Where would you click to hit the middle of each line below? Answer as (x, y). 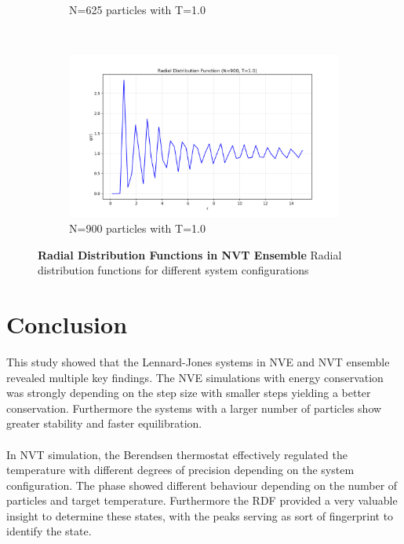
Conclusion (67, 324)
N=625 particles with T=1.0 (137, 9)
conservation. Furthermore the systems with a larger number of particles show (194, 408)
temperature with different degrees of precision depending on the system (180, 470)
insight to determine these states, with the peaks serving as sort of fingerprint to (200, 515)
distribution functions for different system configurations (173, 270)
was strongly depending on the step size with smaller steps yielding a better (189, 393)
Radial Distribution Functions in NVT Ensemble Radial (190, 254)
